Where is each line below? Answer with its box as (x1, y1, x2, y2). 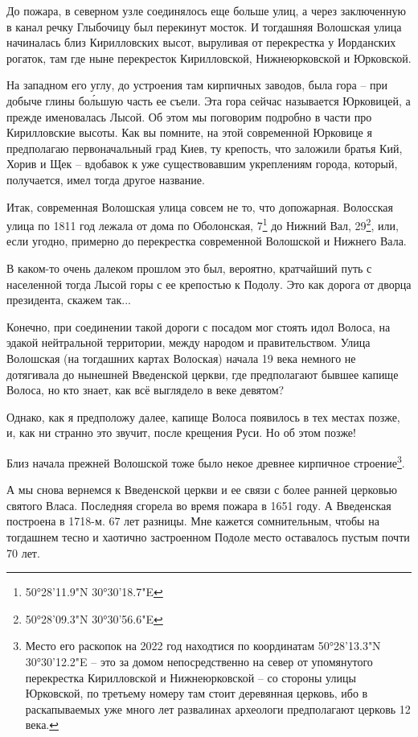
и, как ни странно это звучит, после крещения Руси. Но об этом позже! (6, 424, 356, 441)
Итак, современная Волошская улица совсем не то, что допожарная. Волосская (6, 198, 394, 215)
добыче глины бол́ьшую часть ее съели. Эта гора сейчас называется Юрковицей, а (6, 92, 411, 109)
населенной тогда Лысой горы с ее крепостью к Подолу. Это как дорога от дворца (6, 275, 412, 292)
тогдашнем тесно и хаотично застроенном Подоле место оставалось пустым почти (6, 528, 410, 545)
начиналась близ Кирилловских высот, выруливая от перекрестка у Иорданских (6, 34, 396, 51)
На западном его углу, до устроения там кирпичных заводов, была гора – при (6, 76, 388, 93)
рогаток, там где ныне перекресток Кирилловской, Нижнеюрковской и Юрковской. (6, 49, 412, 66)
